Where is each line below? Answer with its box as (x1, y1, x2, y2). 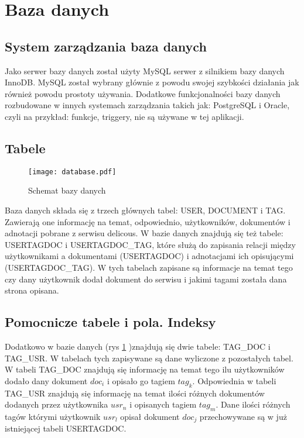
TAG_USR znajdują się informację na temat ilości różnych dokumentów (5, 387, 265, 399)
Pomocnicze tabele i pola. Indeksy (5, 313, 216, 331)
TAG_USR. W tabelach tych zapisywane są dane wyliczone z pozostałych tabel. (5, 351, 293, 364)
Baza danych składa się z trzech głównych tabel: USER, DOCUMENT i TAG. (5, 204, 286, 216)
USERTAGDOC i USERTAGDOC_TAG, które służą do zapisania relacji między (5, 238, 296, 250)
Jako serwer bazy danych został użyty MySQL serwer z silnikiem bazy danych (5, 64, 285, 77)
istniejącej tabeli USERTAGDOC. (5, 422, 127, 434)
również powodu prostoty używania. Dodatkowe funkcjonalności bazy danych (5, 87, 281, 99)
